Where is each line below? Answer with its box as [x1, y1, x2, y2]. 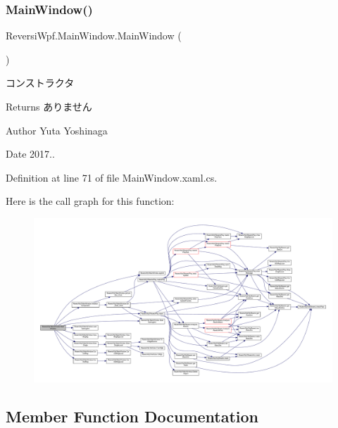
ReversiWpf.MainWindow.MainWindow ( [6, 28, 182, 43]
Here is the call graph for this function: [6, 194, 175, 208]
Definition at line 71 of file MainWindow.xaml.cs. [6, 170, 218, 184]
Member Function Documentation [6, 405, 259, 427]
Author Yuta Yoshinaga [6, 122, 108, 137]
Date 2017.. [6, 146, 55, 161]
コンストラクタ [6, 75, 75, 90]
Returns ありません [6, 99, 92, 113]
